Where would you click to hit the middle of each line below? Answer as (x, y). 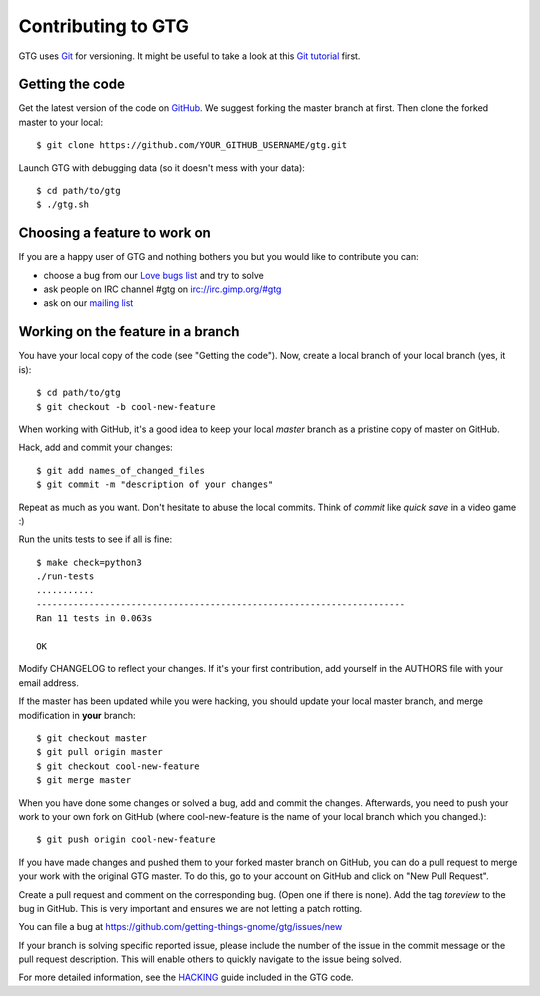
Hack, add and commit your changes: (96, 447)
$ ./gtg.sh (63, 204)
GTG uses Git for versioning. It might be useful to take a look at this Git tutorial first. (189, 56)
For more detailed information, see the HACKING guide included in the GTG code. (186, 977)
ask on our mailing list (88, 303)
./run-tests (65, 576)
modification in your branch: (77, 715)
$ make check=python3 (89, 562)
